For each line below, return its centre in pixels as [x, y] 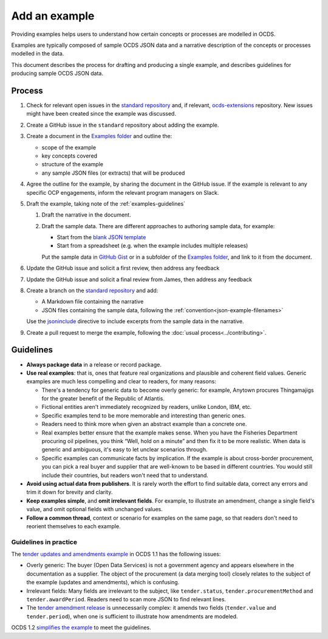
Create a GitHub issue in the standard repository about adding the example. [123, 125]
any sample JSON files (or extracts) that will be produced [113, 173]
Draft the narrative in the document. [86, 215]
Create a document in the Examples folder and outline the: [99, 136]
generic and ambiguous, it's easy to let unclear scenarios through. [125, 450]
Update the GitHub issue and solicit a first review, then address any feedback [123, 268]
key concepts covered [69, 156]
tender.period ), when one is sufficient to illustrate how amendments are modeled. [132, 616]
